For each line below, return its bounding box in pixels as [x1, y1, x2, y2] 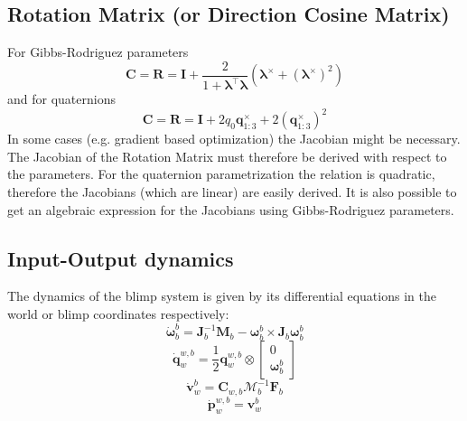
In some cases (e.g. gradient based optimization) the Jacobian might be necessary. [7, 129, 461, 148]
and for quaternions [7, 89, 116, 108]
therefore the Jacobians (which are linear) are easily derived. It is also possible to [7, 182, 457, 201]
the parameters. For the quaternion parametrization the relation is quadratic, [7, 164, 435, 183]
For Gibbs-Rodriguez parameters [7, 42, 189, 61]
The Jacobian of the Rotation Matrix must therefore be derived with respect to [7, 146, 447, 165]
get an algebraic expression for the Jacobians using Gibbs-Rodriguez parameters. [7, 200, 454, 219]
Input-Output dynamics [7, 244, 234, 272]
